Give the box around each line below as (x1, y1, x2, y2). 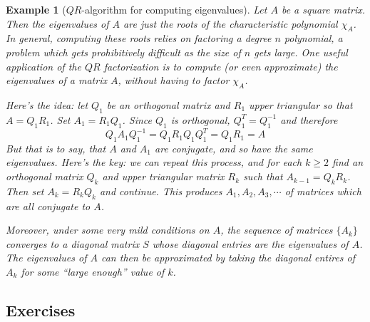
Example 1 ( (6, 2, 66, 16)
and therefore (280, 112, 338, 127)
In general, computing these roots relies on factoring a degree (6, 31, 272, 46)
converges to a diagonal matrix (6, 236, 140, 251)
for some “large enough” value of (21, 264, 165, 279)
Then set (6, 183, 44, 198)
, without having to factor (118, 73, 230, 88)
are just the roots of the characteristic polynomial (123, 16, 338, 31)
